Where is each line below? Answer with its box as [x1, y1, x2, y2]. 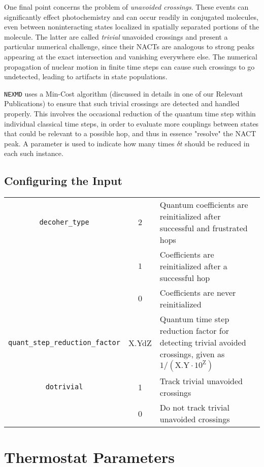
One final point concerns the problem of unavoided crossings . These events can [4, 2, 249, 12]
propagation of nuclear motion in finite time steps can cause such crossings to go [4, 61, 255, 72]
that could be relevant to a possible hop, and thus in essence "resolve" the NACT [4, 128, 256, 139]
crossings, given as [159, 348, 225, 360]
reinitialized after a [159, 260, 227, 272]
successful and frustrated [159, 222, 248, 234]
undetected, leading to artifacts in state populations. [4, 71, 168, 82]
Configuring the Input [4, 173, 122, 189]
